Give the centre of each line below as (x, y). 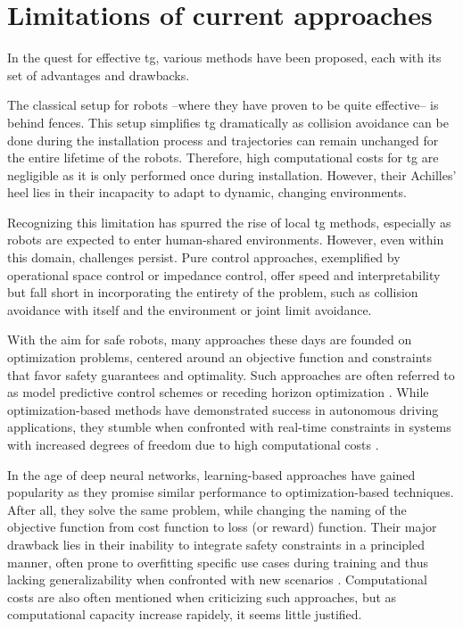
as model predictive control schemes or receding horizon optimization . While (218, 392)
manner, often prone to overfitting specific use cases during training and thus (218, 562)
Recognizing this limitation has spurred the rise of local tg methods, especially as (229, 222)
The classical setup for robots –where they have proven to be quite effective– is (223, 105)
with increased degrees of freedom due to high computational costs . (193, 444)
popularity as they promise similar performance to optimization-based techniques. (231, 492)
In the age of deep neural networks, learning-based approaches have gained (211, 474)
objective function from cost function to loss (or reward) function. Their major (222, 527)
